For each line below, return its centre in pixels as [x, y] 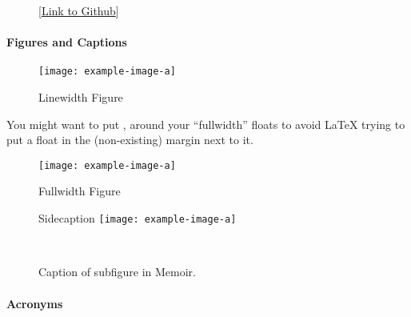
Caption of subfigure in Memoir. [117, 272]
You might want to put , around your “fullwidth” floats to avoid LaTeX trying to [206, 124]
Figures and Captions [67, 42]
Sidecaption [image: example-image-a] [138, 218]
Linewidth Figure [81, 97]
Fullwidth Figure [80, 191]
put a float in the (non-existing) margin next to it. [130, 140]
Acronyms [35, 303]
